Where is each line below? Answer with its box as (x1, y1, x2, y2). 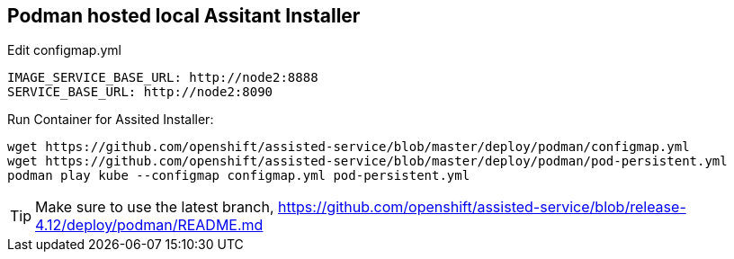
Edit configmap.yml (7, 42, 121, 58)
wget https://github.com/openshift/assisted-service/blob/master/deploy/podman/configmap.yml (7, 139, 690, 155)
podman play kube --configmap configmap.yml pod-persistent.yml (7, 168, 470, 183)
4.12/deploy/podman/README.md (35, 216, 264, 235)
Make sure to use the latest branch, (35, 198, 274, 217)
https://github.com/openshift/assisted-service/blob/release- (278, 198, 686, 217)
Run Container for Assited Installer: (7, 112, 214, 128)
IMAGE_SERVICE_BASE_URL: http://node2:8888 (7, 70, 318, 85)
